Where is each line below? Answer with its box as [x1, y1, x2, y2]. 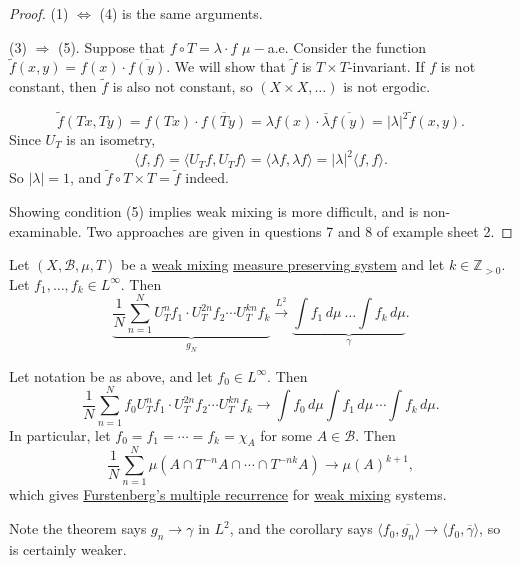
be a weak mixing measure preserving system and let [121, 254, 445, 275]
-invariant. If [347, 56, 425, 77]
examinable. [9, 220, 82, 241]
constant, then [9, 76, 97, 97]
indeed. [185, 167, 229, 188]
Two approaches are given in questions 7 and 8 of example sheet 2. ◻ [86, 220, 513, 241]
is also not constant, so [112, 76, 253, 97]
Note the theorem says [9, 518, 147, 539]
